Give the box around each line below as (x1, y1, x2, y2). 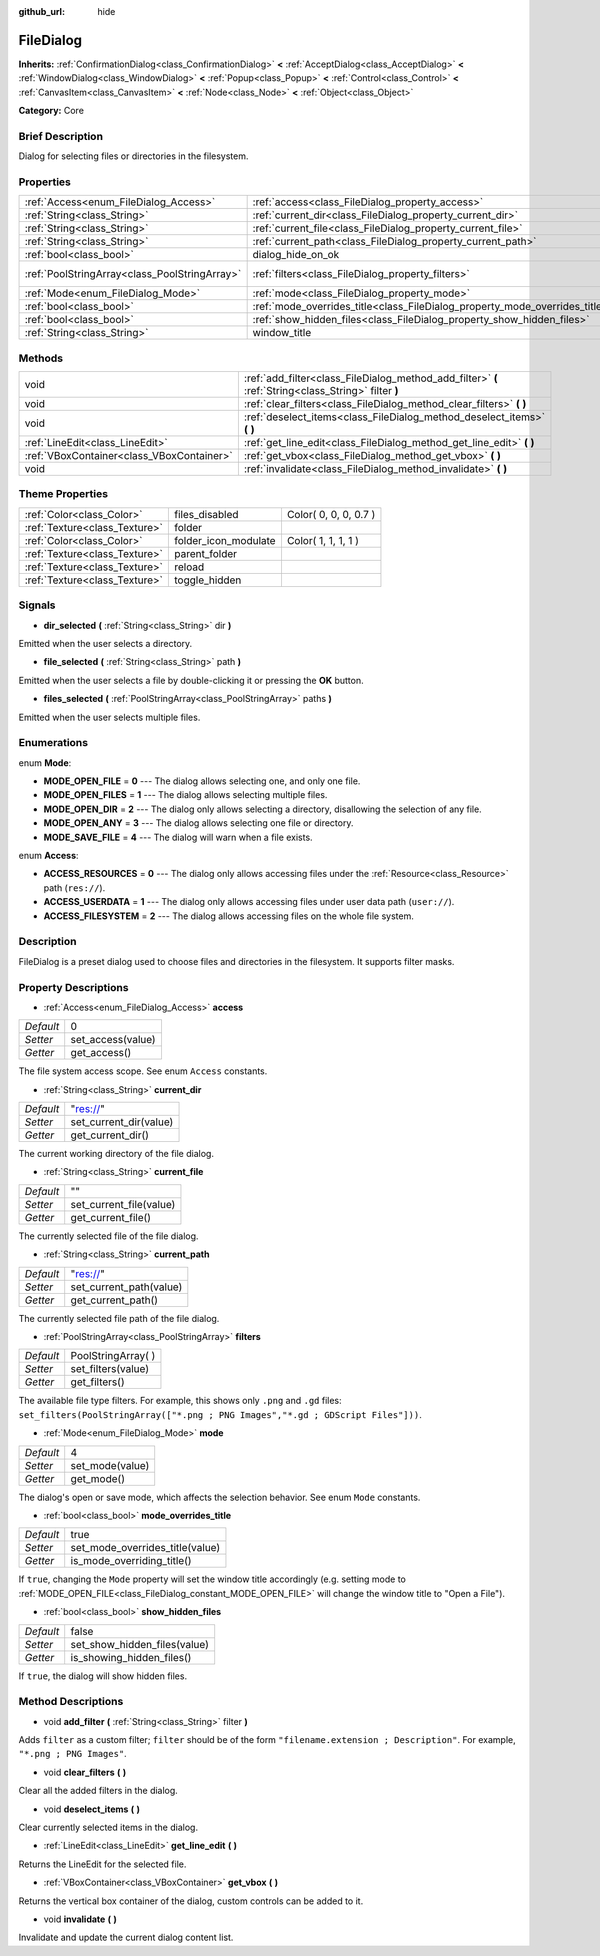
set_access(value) (70, 1033, 156, 1047)
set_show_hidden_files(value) (70, 1637, 210, 1651)
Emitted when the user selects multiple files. (18, 711, 201, 723)
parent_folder (173, 546, 238, 560)
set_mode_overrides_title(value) (70, 1541, 221, 1555)
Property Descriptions (18, 980, 129, 994)
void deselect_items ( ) (43, 1803, 140, 1815)
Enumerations (18, 736, 89, 750)
